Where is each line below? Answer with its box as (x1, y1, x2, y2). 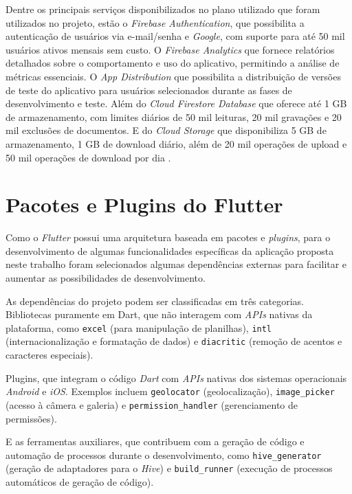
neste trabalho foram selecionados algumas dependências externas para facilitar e (5, 257, 347, 271)
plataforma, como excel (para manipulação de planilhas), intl (5, 320, 272, 335)
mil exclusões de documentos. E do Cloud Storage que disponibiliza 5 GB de (5, 123, 327, 137)
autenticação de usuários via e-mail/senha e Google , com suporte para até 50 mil (5, 29, 345, 43)
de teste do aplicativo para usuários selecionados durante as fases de (5, 82, 292, 97)
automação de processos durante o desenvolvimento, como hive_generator (5, 447, 322, 462)
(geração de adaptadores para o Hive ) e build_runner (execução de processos (5, 461, 333, 475)
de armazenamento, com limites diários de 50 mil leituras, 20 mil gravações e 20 (5, 109, 342, 124)
